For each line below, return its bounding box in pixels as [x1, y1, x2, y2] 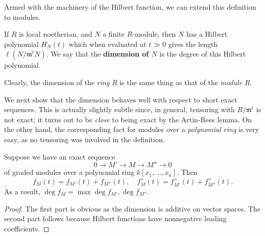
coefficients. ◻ [4, 223, 50, 233]
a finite [103, 29, 125, 39]
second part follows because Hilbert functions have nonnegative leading [4, 213, 227, 224]
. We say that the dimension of [46, 48, 149, 59]
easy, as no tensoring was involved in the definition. [4, 134, 165, 144]
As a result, [4, 186, 40, 196]
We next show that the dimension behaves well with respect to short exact [4, 94, 237, 104]
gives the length [168, 38, 218, 49]
